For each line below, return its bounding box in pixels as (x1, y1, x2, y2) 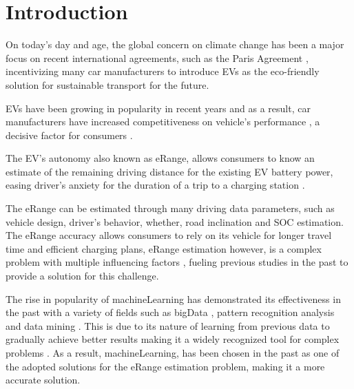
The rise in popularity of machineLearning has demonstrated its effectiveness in (6, 291, 341, 306)
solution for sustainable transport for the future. (6, 77, 209, 92)
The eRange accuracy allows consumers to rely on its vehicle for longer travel (6, 228, 332, 242)
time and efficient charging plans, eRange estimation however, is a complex (6, 241, 322, 255)
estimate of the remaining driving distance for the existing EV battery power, (6, 164, 333, 178)
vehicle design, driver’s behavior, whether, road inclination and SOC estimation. (6, 214, 344, 229)
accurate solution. (6, 372, 81, 387)
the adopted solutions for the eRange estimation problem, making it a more (6, 359, 325, 373)
